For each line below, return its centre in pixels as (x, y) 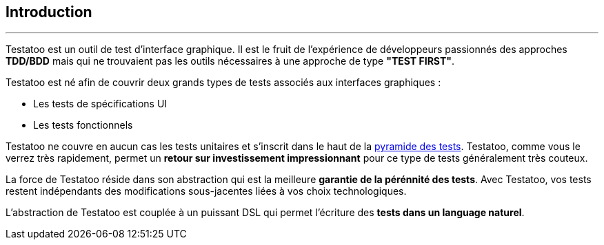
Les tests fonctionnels (83, 125)
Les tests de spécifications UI (100, 104)
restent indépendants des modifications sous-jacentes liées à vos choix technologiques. (206, 191)
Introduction (49, 12)
